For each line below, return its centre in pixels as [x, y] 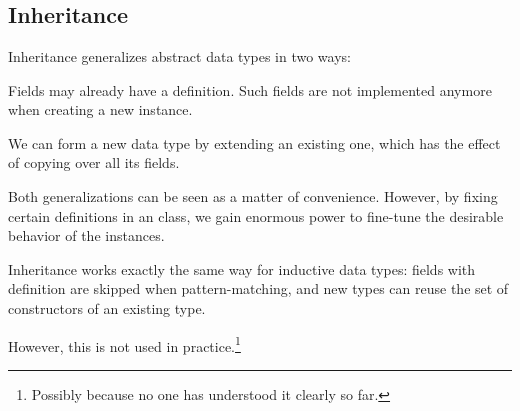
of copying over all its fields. [94, 162]
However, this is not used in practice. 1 [124, 344]
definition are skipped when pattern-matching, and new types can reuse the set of [258, 288]
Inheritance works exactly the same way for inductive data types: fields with [242, 268]
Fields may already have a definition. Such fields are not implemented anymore [250, 89]
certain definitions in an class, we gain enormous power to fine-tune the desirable [256, 215]
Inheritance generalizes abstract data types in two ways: [179, 56]
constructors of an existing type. [107, 308]
